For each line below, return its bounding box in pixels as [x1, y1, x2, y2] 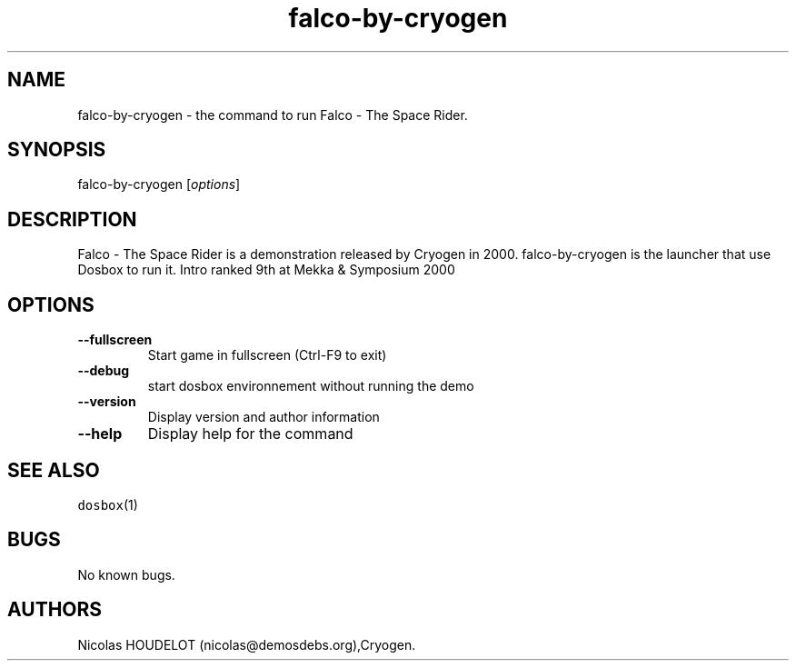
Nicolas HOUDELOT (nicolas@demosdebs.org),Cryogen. [77, 636, 416, 653]
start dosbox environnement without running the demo [147, 378, 474, 394]
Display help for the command [147, 424, 353, 444]
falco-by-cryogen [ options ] [77, 176, 241, 193]
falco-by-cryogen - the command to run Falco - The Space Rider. [77, 106, 468, 123]
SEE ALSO [7, 458, 100, 482]
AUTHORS [7, 598, 103, 622]
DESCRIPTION [7, 207, 137, 231]
